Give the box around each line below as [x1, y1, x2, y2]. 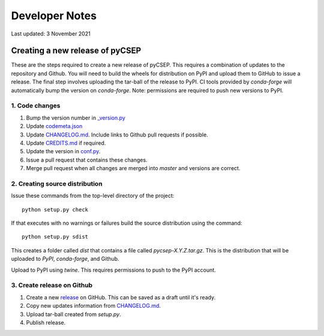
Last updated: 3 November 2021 [11, 30, 91, 37]
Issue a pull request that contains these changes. [26, 156, 148, 163]
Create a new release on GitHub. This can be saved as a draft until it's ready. [26, 293, 216, 301]
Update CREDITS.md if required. [26, 139, 106, 147]
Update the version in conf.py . [26, 148, 101, 155]
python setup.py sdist [22, 233, 89, 240]
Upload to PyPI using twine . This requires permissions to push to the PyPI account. [11, 266, 216, 273]
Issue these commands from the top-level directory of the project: [11, 192, 175, 200]
